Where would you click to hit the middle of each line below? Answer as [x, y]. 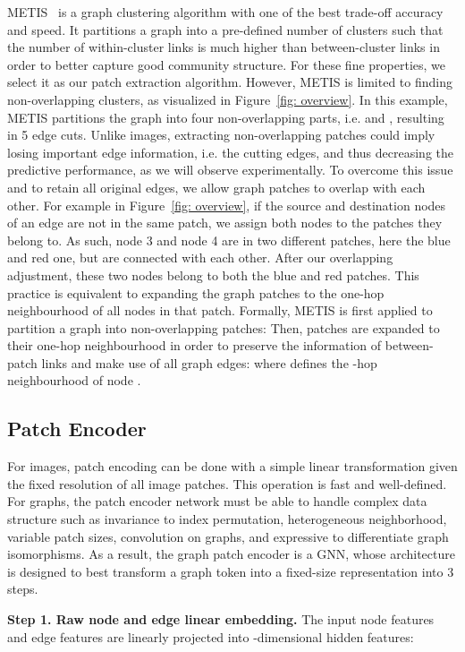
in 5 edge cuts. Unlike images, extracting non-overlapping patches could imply [221, 135]
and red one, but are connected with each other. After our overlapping [200, 257]
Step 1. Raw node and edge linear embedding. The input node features [221, 619]
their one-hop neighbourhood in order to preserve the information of [194, 345]
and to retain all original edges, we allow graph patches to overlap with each [216, 187]
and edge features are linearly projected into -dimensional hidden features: [211, 636]
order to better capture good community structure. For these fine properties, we [226, 64]
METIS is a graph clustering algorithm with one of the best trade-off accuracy [225, 12]
